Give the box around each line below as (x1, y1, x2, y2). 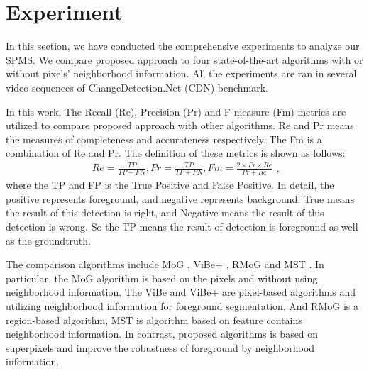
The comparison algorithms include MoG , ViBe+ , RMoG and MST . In (6, 257, 324, 272)
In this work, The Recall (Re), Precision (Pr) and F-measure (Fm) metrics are (6, 104, 346, 118)
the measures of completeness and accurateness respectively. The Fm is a (6, 131, 322, 146)
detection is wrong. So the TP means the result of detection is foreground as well (6, 219, 358, 234)
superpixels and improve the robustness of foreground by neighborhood (6, 340, 315, 355)
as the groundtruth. (6, 233, 91, 248)
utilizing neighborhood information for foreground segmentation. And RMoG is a (6, 299, 358, 313)
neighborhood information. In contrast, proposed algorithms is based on (6, 326, 319, 341)
